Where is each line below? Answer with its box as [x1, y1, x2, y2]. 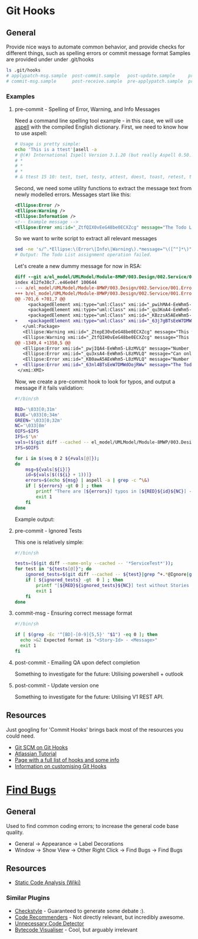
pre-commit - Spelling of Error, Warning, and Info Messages [14, 105, 160, 113]
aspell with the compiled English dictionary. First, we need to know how [14, 123, 189, 131]
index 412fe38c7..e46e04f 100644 [14, 279, 97, 286]
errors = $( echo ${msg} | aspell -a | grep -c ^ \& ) [25, 477, 150, 484]
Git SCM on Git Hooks [14, 744, 68, 751]
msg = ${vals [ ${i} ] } [25, 467, 71, 472]
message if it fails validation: [14, 384, 84, 391]
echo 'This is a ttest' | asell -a [14, 146, 97, 152]
